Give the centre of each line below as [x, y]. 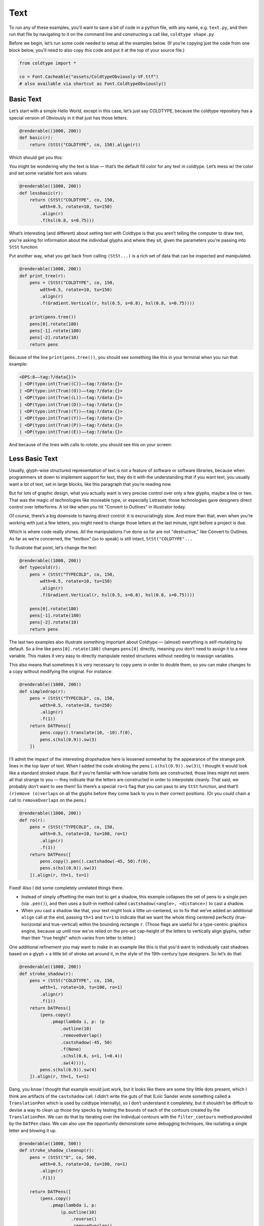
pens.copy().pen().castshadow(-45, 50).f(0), [95, 861]
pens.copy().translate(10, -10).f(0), [86, 733]
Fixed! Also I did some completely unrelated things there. [66, 888]
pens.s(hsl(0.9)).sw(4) [68, 1070]
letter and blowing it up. [33, 1130]
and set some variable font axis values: [48, 173]
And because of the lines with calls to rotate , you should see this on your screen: [90, 445]
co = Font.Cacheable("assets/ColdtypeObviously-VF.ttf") [89, 77]
